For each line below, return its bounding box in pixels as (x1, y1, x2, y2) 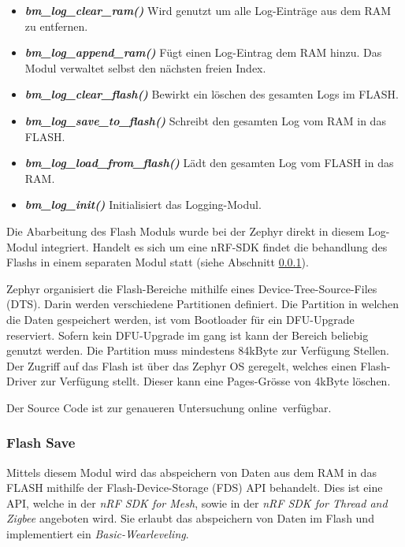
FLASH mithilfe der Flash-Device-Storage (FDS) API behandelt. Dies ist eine (6, 479, 383, 496)
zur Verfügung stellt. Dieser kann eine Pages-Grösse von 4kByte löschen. (40, 373, 391, 389)
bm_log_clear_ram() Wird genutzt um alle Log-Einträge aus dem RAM (24, 2, 392, 18)
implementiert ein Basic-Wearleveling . (6, 526, 189, 542)
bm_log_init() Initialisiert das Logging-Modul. (24, 196, 262, 213)
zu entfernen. (24, 17, 88, 34)
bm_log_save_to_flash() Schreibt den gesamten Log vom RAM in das (24, 112, 386, 128)
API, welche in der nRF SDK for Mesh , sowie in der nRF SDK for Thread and (6, 494, 388, 511)
